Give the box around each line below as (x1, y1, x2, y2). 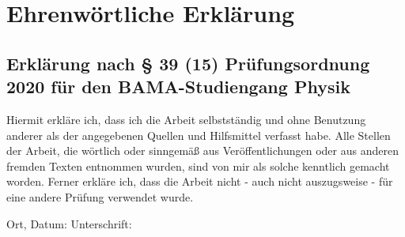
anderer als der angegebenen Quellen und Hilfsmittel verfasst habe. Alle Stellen (6, 126, 391, 143)
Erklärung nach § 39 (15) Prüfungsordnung (6, 51, 370, 75)
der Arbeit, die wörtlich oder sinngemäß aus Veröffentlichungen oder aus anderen (6, 142, 399, 159)
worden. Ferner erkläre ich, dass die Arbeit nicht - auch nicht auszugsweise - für (6, 173, 393, 190)
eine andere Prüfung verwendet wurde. (6, 188, 194, 205)
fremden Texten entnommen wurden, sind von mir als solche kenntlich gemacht (6, 157, 390, 174)
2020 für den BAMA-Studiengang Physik (6, 74, 350, 99)
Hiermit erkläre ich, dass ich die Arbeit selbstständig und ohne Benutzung (6, 111, 366, 127)
